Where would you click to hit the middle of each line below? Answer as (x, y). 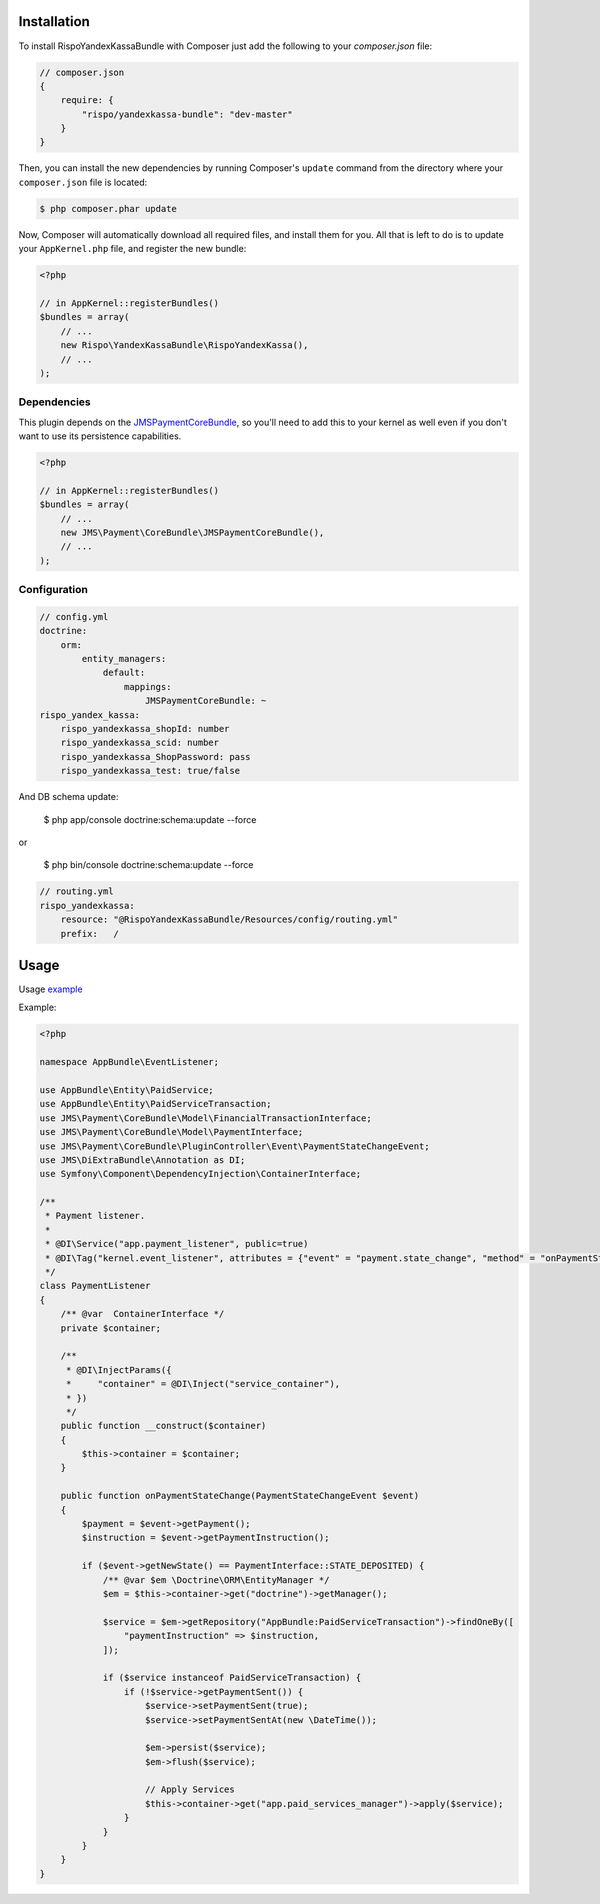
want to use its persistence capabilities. (100, 436)
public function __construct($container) (163, 1426)
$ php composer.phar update (108, 208)
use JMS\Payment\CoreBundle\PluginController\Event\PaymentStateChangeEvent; (234, 1146)
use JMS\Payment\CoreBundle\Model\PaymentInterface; (171, 1132)
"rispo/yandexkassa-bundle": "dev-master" (187, 114)
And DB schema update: (68, 797)
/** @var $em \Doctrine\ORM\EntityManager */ (216, 1579)
